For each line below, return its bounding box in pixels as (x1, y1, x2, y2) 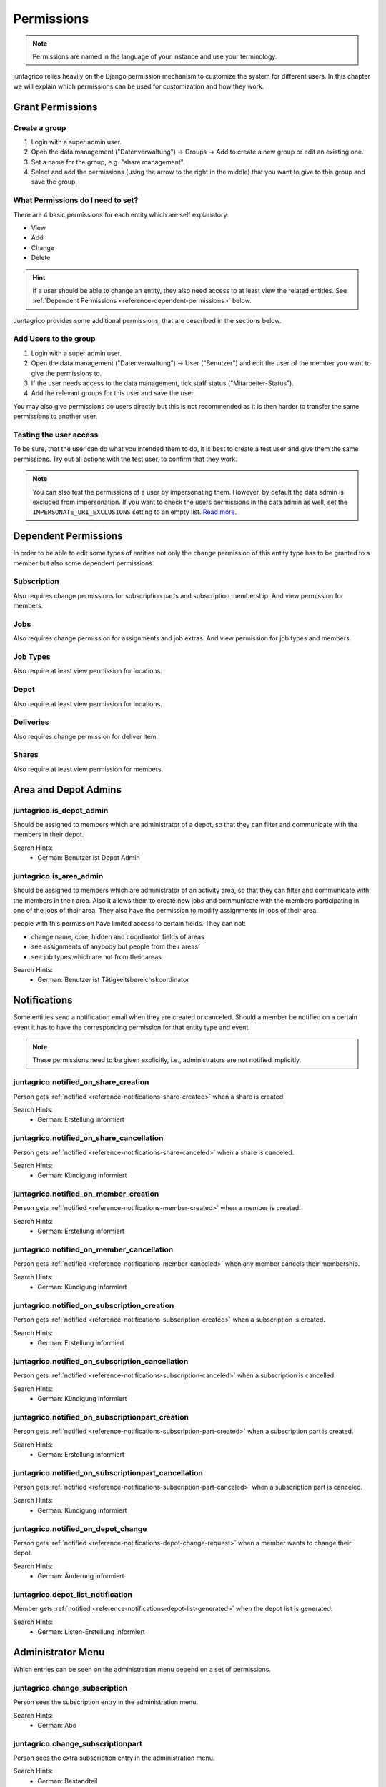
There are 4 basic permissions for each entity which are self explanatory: (13, 210, 229, 219)
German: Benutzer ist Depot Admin (37, 853, 141, 862)
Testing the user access (13, 430, 99, 440)
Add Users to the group (13, 334, 96, 344)
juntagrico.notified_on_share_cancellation (13, 1133, 164, 1143)
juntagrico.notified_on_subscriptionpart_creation (13, 1412, 189, 1422)
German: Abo (37, 1721, 77, 1729)
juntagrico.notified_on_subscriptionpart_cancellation (13, 1467, 204, 1477)
